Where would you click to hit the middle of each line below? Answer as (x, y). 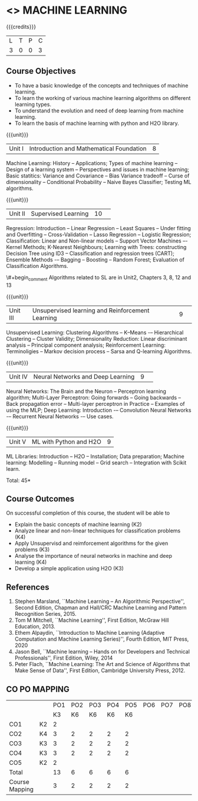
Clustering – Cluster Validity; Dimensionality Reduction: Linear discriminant (97, 338)
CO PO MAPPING (38, 689)
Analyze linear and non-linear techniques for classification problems (98, 531)
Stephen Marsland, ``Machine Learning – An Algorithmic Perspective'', (100, 602)
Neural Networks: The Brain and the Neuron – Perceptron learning (86, 391)
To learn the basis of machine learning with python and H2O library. (97, 123)
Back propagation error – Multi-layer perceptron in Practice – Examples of (96, 403)
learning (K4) (31, 562)
